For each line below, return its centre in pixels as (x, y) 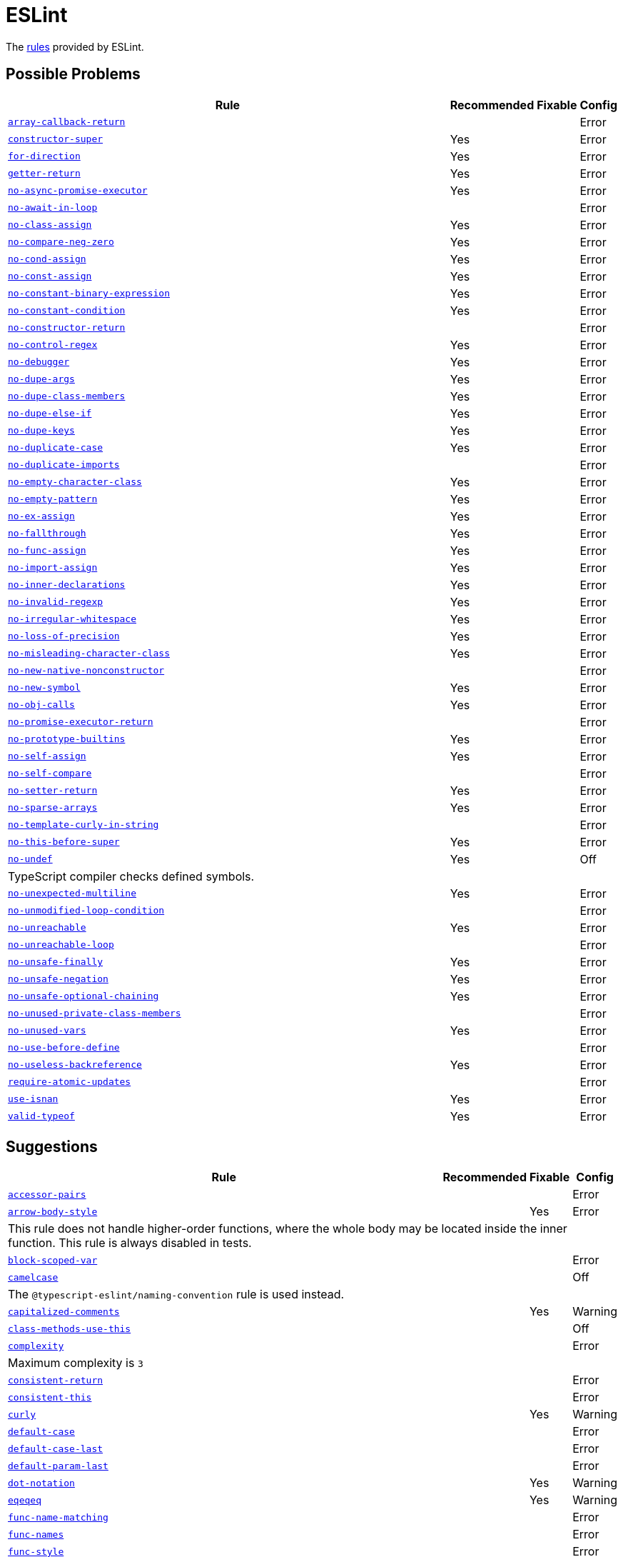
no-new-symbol (44, 688)
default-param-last (58, 1466)
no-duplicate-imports (64, 465)
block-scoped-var (53, 1260)
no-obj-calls (41, 705)
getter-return (44, 174)
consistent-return (56, 1380)
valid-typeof (41, 1116)
